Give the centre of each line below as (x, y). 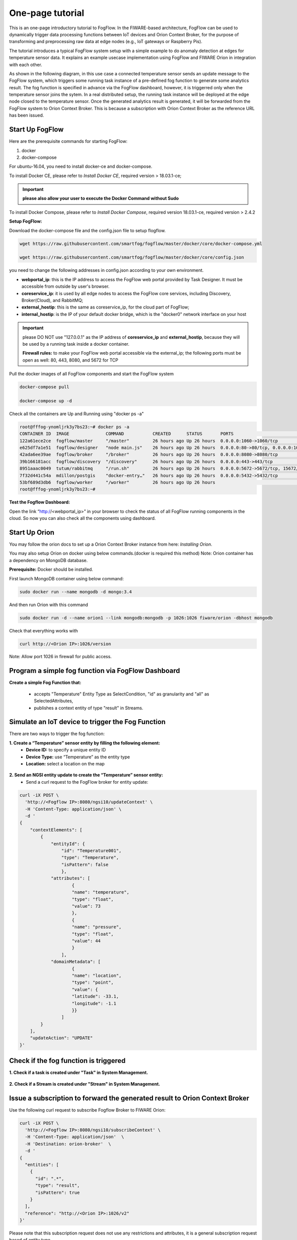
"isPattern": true (58, 1192)
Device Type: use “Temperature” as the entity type (78, 757)
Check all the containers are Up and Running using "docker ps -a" (76, 414)
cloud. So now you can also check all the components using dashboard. (82, 518)
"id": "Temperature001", (91, 850)
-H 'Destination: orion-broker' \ (68, 1144)
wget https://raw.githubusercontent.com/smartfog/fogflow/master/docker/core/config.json (132, 257)
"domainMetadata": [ (76, 962)
